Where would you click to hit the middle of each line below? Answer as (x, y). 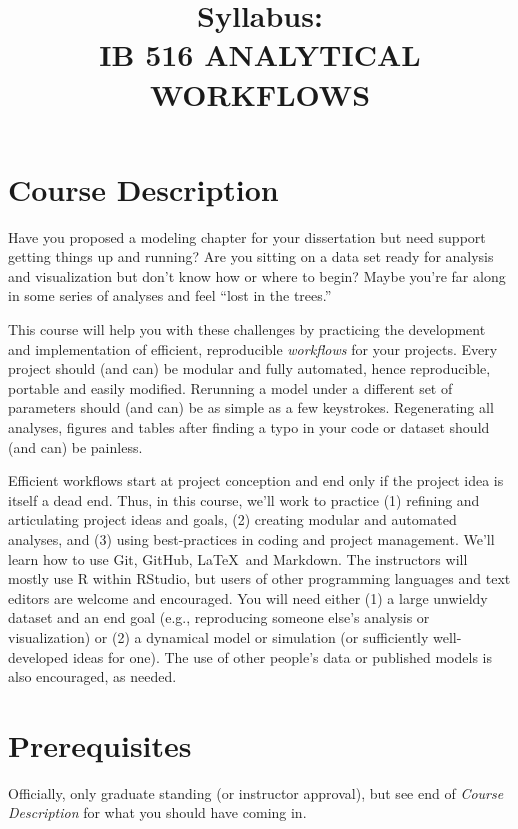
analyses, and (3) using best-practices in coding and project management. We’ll (251, 539)
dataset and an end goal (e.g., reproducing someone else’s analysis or (219, 617)
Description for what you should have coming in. (157, 812)
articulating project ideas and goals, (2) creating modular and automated (232, 519)
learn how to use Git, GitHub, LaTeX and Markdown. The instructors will (238, 558)
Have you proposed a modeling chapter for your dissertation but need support (247, 236)
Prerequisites (100, 744)
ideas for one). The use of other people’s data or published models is (282, 656)
